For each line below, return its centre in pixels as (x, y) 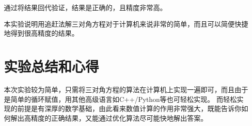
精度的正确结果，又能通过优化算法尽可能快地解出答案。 (119, 118)
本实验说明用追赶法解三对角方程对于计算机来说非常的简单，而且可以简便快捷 (126, 23)
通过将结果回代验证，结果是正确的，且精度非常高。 (85, 7)
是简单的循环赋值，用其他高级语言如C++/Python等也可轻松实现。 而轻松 (120, 99)
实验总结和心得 (52, 66)
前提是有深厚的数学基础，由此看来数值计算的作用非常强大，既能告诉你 (129, 108)
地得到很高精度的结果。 (41, 33)
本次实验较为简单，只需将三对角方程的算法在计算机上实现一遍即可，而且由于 (126, 89)
